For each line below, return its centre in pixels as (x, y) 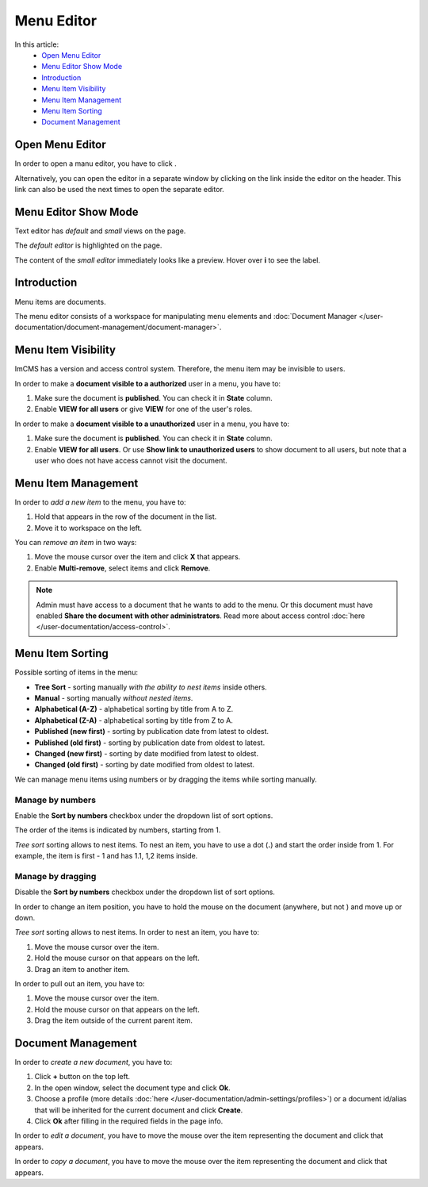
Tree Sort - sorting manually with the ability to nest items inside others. (151, 687)
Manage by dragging (55, 876)
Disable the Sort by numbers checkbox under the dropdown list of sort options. (145, 892)
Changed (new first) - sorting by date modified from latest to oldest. (147, 754)
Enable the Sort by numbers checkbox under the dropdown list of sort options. (144, 815)
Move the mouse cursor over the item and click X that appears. (138, 557)
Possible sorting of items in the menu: (76, 672)
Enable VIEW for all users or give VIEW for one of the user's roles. (143, 409)
